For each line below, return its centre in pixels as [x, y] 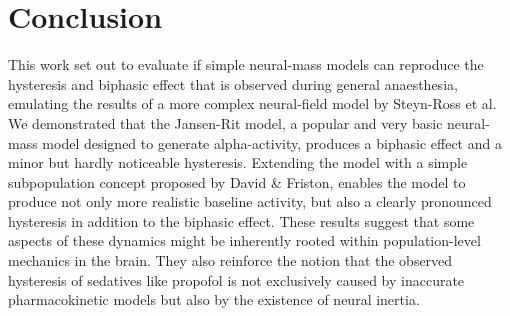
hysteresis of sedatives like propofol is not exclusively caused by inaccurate [236, 279]
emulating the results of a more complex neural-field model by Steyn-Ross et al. [252, 103]
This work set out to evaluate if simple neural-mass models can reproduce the [246, 64]
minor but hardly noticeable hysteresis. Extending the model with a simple [238, 162]
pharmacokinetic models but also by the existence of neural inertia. [214, 299]
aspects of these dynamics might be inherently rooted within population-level [244, 240]
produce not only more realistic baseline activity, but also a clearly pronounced [250, 201]
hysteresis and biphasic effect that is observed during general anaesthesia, [233, 83]
